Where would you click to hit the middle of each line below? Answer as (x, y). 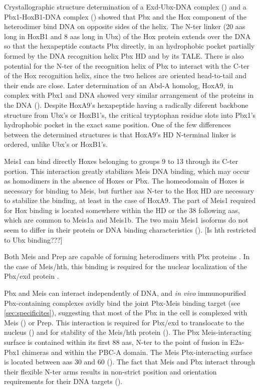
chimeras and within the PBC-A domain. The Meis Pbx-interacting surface (137, 352)
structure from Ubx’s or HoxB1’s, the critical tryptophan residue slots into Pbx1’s (130, 115)
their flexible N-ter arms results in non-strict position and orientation (110, 371)
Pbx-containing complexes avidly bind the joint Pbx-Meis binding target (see (122, 303)
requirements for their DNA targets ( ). (63, 381)
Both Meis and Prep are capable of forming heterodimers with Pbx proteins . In (127, 256)
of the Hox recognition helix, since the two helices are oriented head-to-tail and (125, 75)
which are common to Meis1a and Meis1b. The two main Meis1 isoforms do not (126, 220)
